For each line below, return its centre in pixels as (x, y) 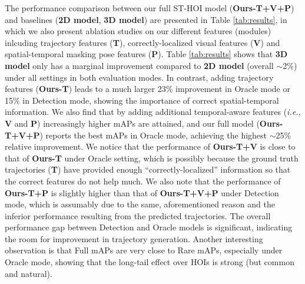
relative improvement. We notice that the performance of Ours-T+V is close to (150, 146)
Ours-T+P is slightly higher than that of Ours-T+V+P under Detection (142, 192)
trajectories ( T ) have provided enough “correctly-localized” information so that (148, 169)
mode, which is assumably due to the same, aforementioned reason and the (140, 204)
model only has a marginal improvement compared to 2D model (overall (139, 65)
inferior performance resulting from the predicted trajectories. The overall (138, 215)
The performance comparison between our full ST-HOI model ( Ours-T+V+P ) (150, 8)
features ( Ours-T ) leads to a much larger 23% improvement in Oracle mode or (147, 89)
